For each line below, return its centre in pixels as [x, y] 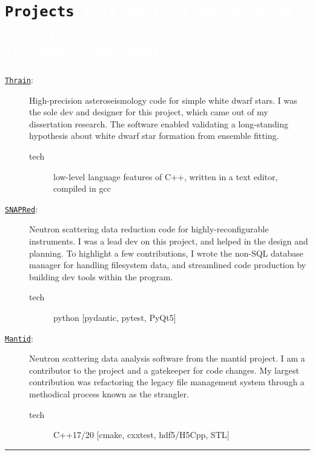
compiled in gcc [82, 188]
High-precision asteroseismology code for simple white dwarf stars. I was [163, 100]
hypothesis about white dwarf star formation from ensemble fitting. [154, 136]
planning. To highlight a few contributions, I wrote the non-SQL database [166, 253]
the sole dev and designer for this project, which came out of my [149, 112]
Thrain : [19, 79]
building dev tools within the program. [101, 276]
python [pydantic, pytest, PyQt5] [115, 317]
